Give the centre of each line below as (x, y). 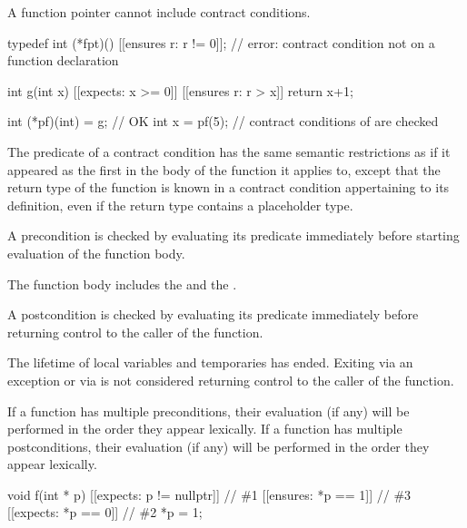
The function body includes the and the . (122, 284)
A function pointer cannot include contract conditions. (159, 12)
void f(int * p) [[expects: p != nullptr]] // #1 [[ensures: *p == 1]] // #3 (209, 494)
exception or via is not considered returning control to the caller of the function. (231, 380)
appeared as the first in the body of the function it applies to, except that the (224, 169)
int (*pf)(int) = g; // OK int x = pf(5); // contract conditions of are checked (223, 121)
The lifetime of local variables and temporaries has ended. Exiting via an (210, 362)
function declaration (63, 60)
